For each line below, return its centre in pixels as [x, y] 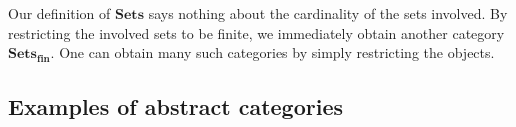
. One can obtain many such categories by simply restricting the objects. [272, 52]
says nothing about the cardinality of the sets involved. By [328, 13]
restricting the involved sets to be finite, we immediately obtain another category [256, 32]
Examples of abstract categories [175, 106]
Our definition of [59, 13]
